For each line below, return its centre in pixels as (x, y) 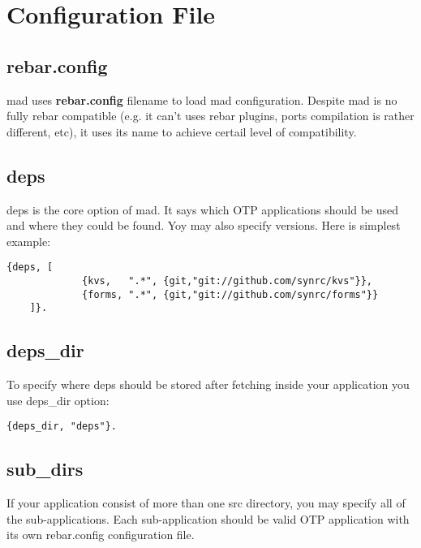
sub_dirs (45, 469)
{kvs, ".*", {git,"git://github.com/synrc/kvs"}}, (228, 281)
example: (29, 241)
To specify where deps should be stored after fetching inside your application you (208, 384)
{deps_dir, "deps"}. (62, 427)
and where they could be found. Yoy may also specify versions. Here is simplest (204, 225)
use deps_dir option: (58, 400)
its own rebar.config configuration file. (101, 535)
